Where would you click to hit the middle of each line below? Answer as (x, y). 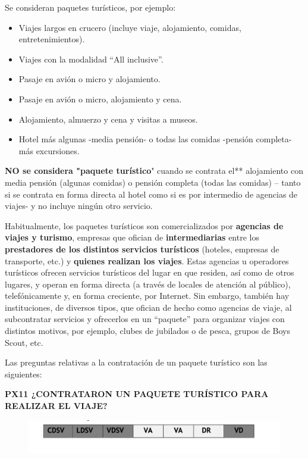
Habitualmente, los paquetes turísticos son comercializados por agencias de (144, 225)
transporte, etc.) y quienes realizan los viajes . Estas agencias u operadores (147, 260)
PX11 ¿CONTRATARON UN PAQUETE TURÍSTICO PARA (137, 394)
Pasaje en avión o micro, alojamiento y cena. (100, 99)
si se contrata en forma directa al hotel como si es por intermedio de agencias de (151, 194)
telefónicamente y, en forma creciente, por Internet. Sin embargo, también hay (147, 296)
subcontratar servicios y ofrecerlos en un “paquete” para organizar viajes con (145, 319)
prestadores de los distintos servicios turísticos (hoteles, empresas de (142, 249)
